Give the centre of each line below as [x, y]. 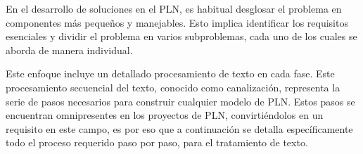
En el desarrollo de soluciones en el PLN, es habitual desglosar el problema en [174, 8]
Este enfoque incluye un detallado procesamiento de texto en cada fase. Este [170, 73]
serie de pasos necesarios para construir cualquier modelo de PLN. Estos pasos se [180, 101]
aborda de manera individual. [69, 50]
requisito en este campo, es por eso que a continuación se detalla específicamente [179, 128]
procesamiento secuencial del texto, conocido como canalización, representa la [173, 87]
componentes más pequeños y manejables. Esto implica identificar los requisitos [177, 22]
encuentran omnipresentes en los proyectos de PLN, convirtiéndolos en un [165, 115]
